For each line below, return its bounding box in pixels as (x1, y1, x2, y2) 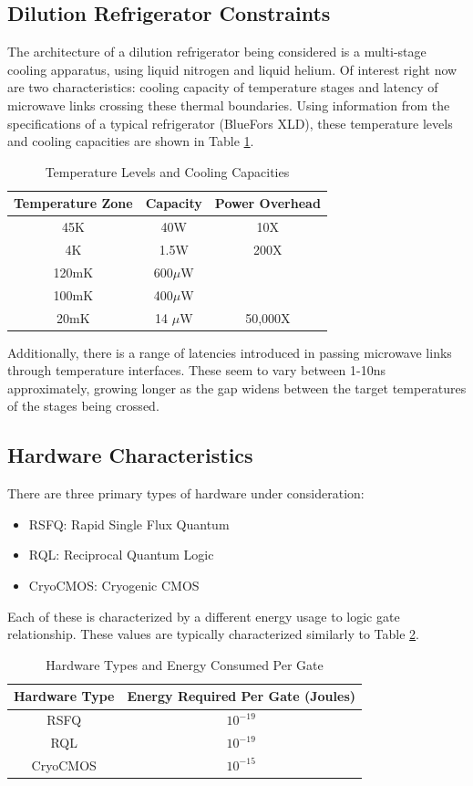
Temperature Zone (14, 194, 133, 213)
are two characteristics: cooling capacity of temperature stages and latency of (7, 78, 438, 97)
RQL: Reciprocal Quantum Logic (28, 545, 214, 564)
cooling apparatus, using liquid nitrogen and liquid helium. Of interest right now (7, 59, 458, 79)
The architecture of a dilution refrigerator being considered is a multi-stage (7, 42, 427, 61)
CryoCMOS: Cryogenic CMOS (28, 576, 200, 595)
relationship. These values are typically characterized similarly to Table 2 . (7, 624, 420, 644)
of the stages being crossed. (7, 396, 159, 415)
